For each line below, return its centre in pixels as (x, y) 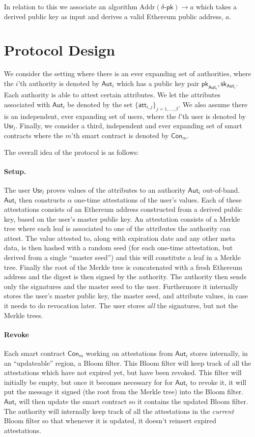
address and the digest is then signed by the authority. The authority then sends (125, 277)
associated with (27, 104)
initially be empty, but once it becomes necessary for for (88, 382)
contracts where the (34, 135)
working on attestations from (129, 353)
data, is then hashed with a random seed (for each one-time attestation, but (118, 248)
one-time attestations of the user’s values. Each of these (158, 199)
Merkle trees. (24, 315)
